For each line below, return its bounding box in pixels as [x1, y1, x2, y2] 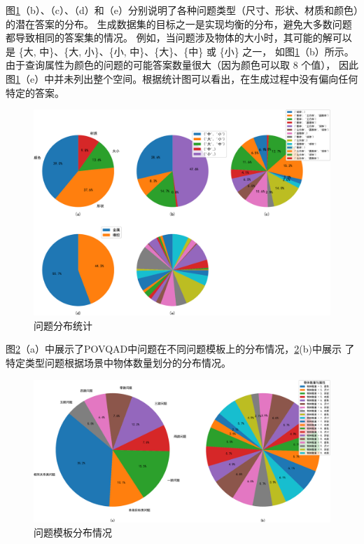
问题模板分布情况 [34, 524, 112, 539]
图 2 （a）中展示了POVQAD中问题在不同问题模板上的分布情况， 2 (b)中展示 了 [6, 341, 355, 356]
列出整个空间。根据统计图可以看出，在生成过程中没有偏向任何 [73, 71, 358, 86]
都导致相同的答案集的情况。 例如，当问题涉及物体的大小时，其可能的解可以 [6, 30, 352, 45]
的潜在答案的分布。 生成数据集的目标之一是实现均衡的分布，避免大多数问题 [6, 16, 352, 31]
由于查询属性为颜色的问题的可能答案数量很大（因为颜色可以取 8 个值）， [6, 57, 336, 72]
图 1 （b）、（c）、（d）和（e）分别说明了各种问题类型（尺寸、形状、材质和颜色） [6, 3, 358, 17]
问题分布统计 [34, 318, 92, 332]
